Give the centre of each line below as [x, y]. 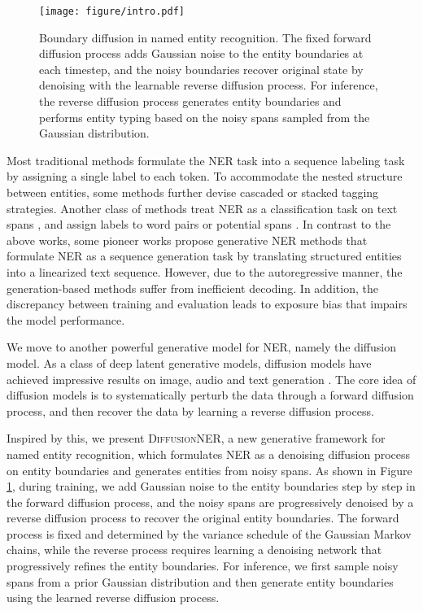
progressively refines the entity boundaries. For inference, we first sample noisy [203, 566]
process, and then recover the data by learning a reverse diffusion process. [190, 410]
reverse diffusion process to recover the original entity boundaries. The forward [203, 518]
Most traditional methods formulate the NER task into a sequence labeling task [206, 160]
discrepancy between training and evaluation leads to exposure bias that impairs [207, 304]
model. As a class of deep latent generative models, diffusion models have [189, 362]
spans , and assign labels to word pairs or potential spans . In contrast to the [199, 224]
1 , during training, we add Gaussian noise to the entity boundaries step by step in [211, 486]
